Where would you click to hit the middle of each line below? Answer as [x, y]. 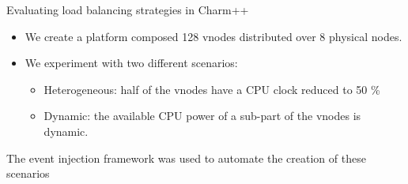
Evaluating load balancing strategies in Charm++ [128, 9]
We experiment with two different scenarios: [131, 63]
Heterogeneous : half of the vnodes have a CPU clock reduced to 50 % [212, 89]
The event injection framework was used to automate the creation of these [186, 158]
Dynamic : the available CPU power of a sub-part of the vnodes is [202, 116]
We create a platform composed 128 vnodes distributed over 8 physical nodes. [213, 36]
